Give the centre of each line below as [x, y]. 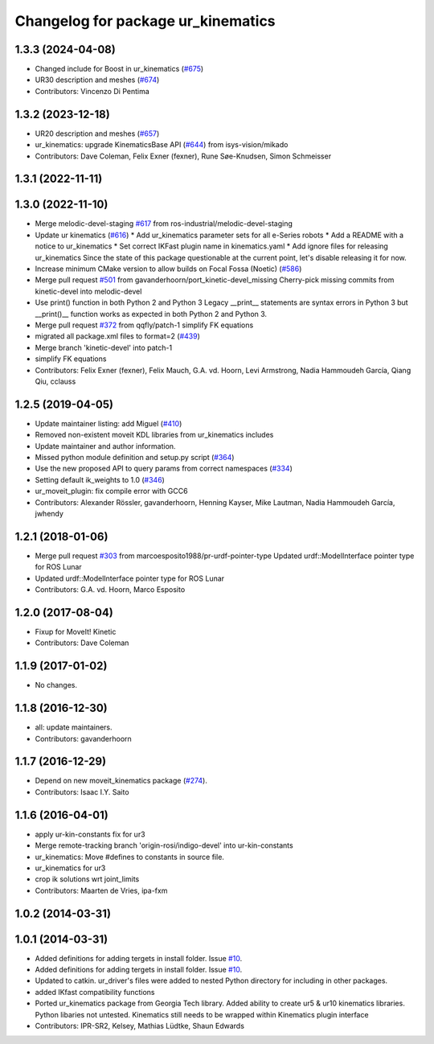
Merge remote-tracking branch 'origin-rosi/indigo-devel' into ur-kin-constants [164, 845]
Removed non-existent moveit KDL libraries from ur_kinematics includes [154, 435]
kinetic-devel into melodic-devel [88, 291]
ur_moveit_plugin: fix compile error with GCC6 [111, 491]
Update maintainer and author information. [105, 446]
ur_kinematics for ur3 [70, 868]
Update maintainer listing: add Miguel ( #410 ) [108, 423]
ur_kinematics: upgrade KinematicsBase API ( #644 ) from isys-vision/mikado [162, 145]
